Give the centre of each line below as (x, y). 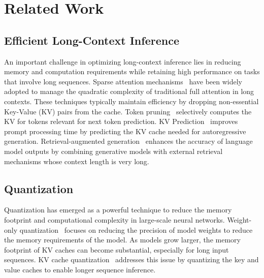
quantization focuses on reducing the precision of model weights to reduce (136, 229)
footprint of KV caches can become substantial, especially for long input (117, 249)
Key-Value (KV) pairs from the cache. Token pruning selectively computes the (128, 111)
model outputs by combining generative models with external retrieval (113, 151)
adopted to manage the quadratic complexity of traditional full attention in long (129, 91)
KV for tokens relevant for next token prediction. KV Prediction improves (121, 121)
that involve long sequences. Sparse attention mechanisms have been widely (123, 81)
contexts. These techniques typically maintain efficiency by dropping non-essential (131, 101)
